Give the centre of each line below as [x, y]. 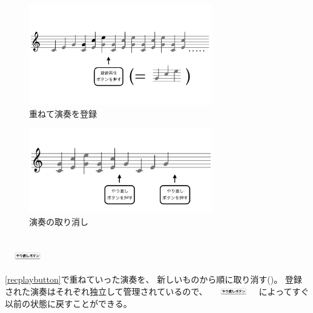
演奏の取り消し [59, 221]
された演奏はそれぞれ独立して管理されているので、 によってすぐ [157, 291]
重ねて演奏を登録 [63, 113]
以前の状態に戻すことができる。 [68, 303]
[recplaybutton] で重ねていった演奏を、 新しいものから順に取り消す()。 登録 [153, 279]
